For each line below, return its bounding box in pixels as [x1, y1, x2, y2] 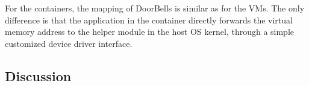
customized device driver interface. [5, 37, 133, 49]
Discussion [5, 66, 72, 85]
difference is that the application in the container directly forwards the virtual [5, 13, 293, 26]
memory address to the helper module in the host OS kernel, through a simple [5, 25, 295, 38]
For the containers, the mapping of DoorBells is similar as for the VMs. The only [5, 2, 305, 14]
